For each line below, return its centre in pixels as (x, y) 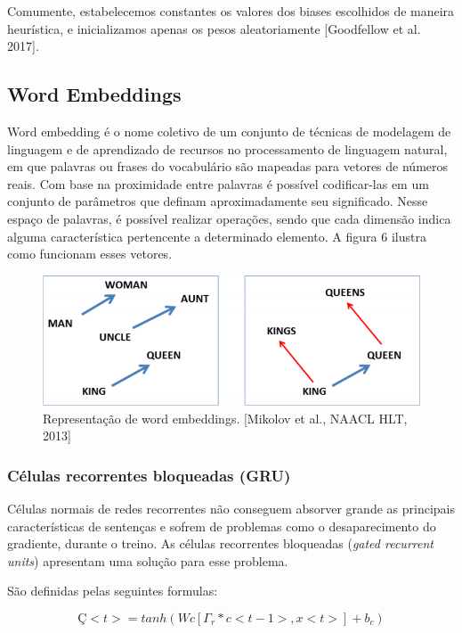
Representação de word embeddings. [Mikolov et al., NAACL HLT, (225, 418)
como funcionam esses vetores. (90, 254)
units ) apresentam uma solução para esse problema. (148, 560)
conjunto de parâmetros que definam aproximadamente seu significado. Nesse (218, 201)
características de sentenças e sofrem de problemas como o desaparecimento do (222, 526)
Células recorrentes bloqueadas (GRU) (149, 475)
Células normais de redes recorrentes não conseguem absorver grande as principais (231, 509)
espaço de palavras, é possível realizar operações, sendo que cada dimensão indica (229, 218)
